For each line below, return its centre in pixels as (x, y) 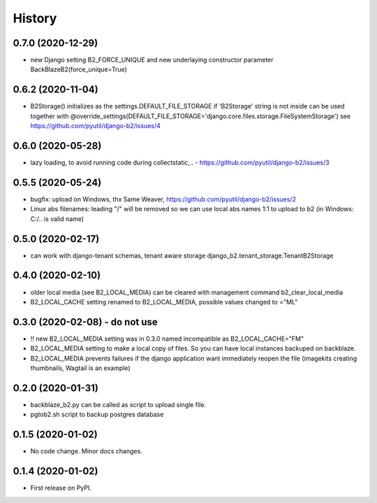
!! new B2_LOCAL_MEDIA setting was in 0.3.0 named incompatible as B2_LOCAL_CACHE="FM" (167, 339)
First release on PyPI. (61, 488)
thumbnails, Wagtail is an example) (80, 368)
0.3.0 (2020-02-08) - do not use (86, 322)
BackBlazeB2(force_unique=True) (79, 69)
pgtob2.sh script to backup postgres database (97, 415)
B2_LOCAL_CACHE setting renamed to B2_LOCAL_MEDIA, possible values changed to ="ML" (164, 302)
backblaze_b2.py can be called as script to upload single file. (118, 404)
